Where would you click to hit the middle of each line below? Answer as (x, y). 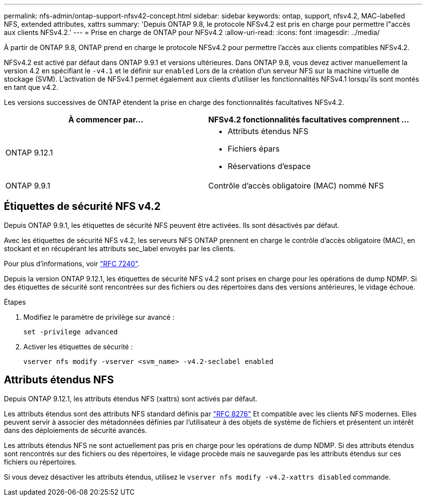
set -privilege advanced (71, 332)
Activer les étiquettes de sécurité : (78, 346)
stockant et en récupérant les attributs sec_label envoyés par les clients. (120, 248)
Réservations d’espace (269, 166)
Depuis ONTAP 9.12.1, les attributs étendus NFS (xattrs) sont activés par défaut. (131, 398)
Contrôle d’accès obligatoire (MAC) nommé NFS (296, 186)
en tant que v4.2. (31, 87)
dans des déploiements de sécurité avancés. (76, 430)
